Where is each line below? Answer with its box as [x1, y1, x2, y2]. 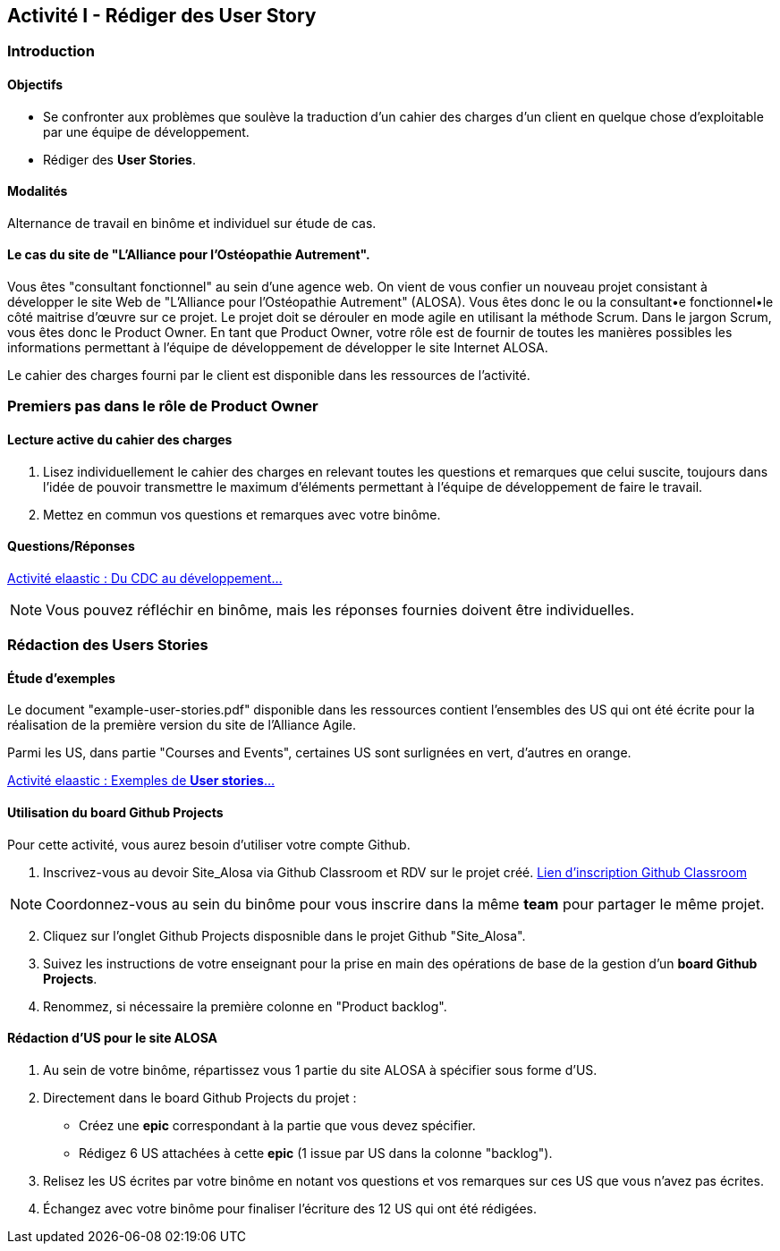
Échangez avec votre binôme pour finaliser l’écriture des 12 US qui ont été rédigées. [43, 1200, 538, 1216]
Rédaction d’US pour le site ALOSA [7, 1030, 218, 1046]
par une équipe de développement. [43, 123, 250, 139]
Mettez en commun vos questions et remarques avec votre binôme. [43, 506, 441, 522]
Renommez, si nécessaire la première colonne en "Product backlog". [43, 998, 447, 1014]
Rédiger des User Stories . [43, 151, 196, 167]
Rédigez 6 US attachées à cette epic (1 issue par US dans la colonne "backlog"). [79, 1145, 553, 1161]
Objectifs [7, 77, 64, 93]
